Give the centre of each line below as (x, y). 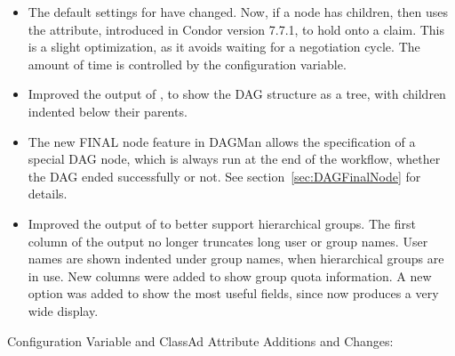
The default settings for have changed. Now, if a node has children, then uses (238, 12)
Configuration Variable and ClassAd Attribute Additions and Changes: (200, 340)
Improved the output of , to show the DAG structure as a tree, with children (237, 94)
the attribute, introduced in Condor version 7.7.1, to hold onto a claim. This (236, 29)
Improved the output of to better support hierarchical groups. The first (222, 223)
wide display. (63, 310)
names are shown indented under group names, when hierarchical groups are (236, 259)
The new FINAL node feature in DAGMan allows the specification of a (222, 141)
